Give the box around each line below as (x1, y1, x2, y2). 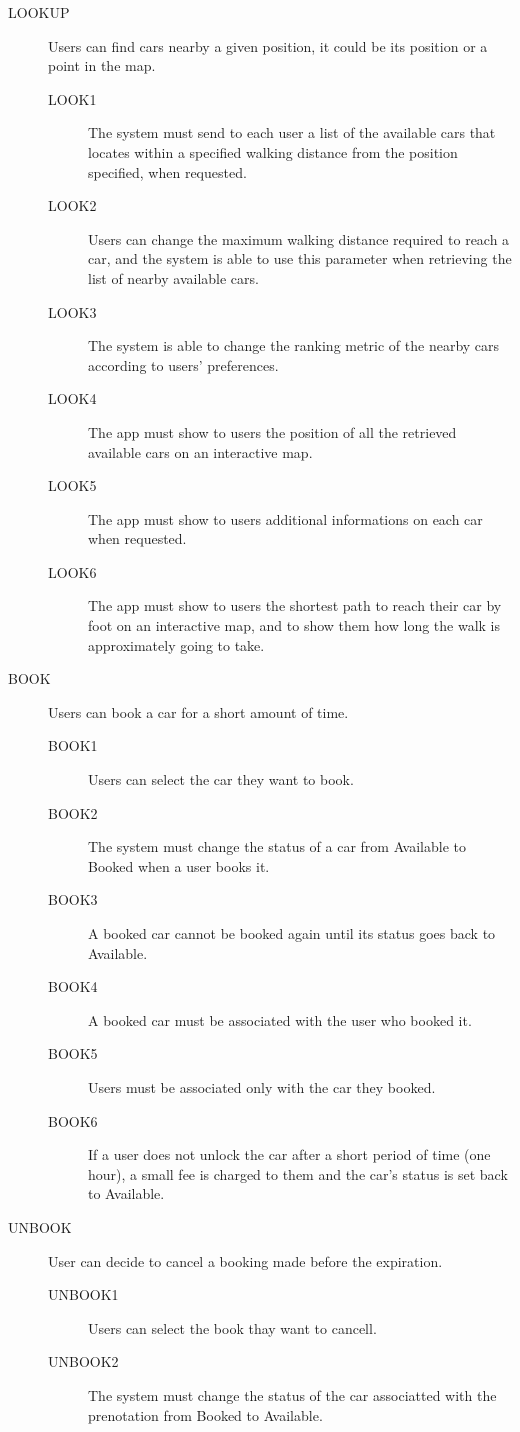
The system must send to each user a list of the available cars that (88, 122, 496, 143)
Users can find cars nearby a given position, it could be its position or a (48, 35, 488, 56)
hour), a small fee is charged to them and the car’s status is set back (88, 1163, 508, 1184)
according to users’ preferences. (88, 354, 279, 375)
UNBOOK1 (48, 1284, 119, 1305)
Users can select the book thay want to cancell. (88, 1317, 377, 1338)
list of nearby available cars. (88, 267, 259, 288)
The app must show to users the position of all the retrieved (88, 421, 457, 442)
